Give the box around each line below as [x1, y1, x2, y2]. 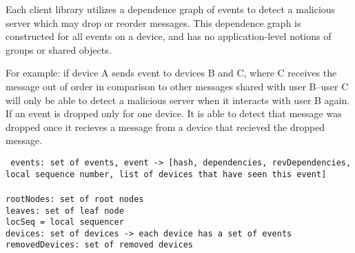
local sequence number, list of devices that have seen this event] [6, 169, 327, 179]
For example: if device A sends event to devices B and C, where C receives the [6, 65, 337, 80]
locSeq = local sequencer [6, 217, 124, 227]
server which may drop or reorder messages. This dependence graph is [6, 15, 301, 30]
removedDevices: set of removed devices [6, 240, 194, 250]
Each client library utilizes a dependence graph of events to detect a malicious [6, 2, 336, 16]
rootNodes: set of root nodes [6, 194, 144, 204]
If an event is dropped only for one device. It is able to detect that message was [6, 106, 342, 121]
